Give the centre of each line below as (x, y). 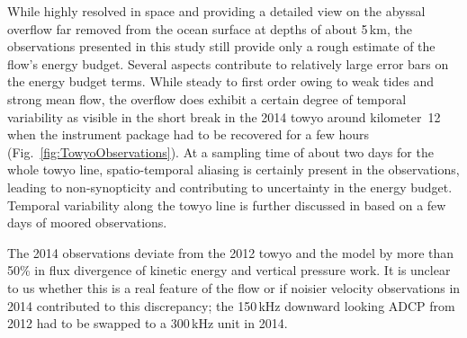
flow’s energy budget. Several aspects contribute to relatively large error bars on (228, 63)
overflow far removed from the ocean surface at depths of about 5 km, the (210, 28)
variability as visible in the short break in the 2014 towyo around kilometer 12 (224, 116)
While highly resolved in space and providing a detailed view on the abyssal (216, 11)
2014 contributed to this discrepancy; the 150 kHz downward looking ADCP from (231, 305)
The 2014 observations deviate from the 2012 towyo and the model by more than (231, 252)
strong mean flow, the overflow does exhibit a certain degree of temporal (207, 98)
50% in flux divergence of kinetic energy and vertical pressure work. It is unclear (229, 270)
